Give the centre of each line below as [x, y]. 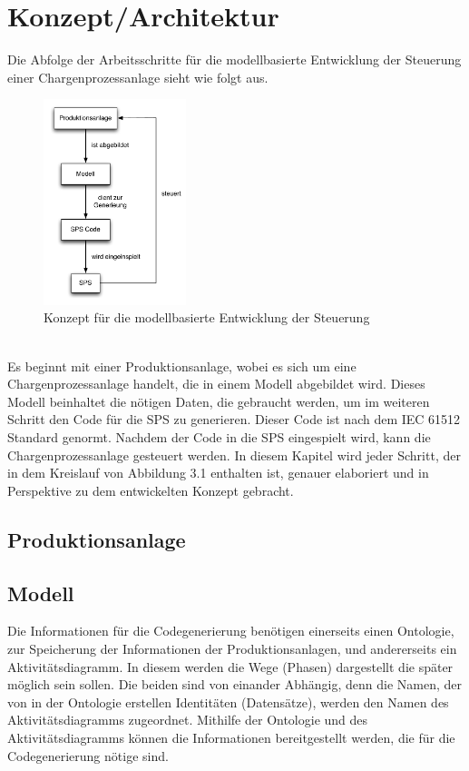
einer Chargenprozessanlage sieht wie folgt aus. [138, 77]
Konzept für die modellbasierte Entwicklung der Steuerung [207, 317]
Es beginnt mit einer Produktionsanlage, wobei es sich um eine [182, 366]
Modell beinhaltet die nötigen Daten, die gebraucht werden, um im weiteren [219, 401]
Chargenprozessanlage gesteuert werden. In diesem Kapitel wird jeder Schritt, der [234, 455]
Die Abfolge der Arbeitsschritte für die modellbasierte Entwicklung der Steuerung [234, 59]
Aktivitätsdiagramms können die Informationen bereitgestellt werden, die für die [231, 737]
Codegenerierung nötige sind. [88, 755]
